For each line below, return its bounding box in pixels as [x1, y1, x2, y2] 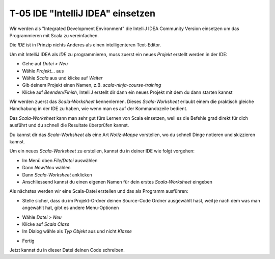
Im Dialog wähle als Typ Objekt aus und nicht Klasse [22, 228, 132, 235]
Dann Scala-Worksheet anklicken [22, 171, 93, 178]
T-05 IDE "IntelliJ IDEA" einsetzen [9, 8, 155, 19]
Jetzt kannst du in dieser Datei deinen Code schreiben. [9, 247, 125, 253]
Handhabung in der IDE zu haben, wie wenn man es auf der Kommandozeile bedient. [9, 106, 188, 112]
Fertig [22, 238, 35, 244]
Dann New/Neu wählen [22, 165, 71, 171]
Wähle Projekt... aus [22, 68, 64, 74]
